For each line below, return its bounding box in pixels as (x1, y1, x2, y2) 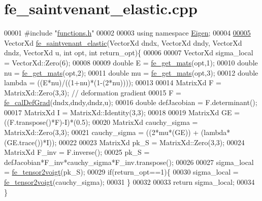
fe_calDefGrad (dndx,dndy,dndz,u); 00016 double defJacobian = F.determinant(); (4, 97, 257, 108)
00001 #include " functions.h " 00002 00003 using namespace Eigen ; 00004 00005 (4, 27, 251, 38)
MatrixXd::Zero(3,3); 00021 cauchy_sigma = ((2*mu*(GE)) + (4, 127, 199, 138)
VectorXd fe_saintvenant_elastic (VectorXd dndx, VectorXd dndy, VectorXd (4, 37, 242, 48)
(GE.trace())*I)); (4, 137, 57, 147)
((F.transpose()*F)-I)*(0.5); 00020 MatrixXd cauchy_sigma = (4, 117, 198, 127)
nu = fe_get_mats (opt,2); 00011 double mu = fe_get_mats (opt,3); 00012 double (4, 67, 258, 78)
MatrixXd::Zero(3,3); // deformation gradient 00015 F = (4, 87, 181, 97)
